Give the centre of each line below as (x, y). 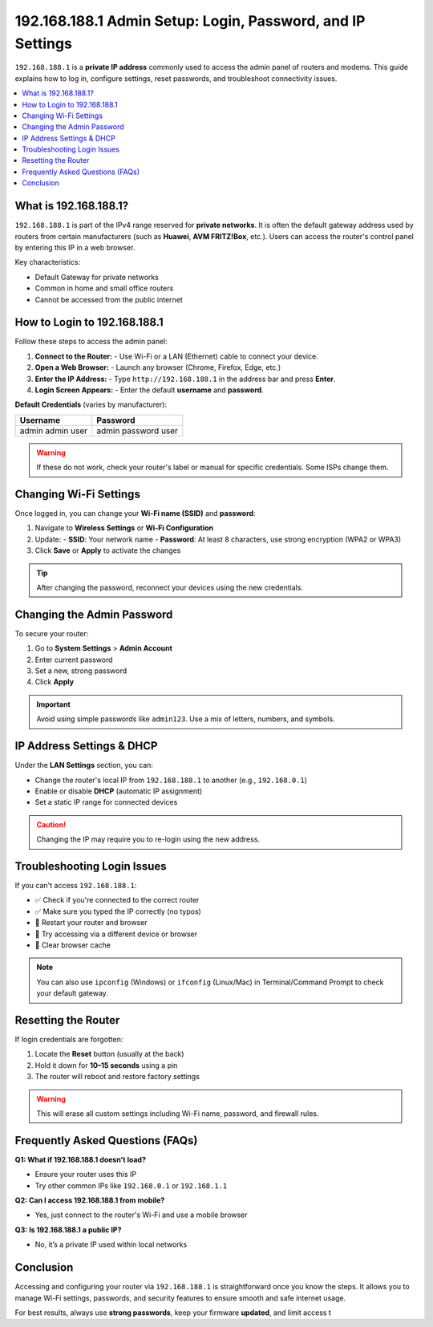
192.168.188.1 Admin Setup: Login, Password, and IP (190, 21)
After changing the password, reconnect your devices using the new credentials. (170, 587)
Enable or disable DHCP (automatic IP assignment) (119, 791)
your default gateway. (72, 993)
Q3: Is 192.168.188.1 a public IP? (68, 1230)
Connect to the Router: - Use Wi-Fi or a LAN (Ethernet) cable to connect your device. (176, 356)
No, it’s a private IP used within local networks (111, 1244)
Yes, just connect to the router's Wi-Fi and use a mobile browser (141, 1215)
